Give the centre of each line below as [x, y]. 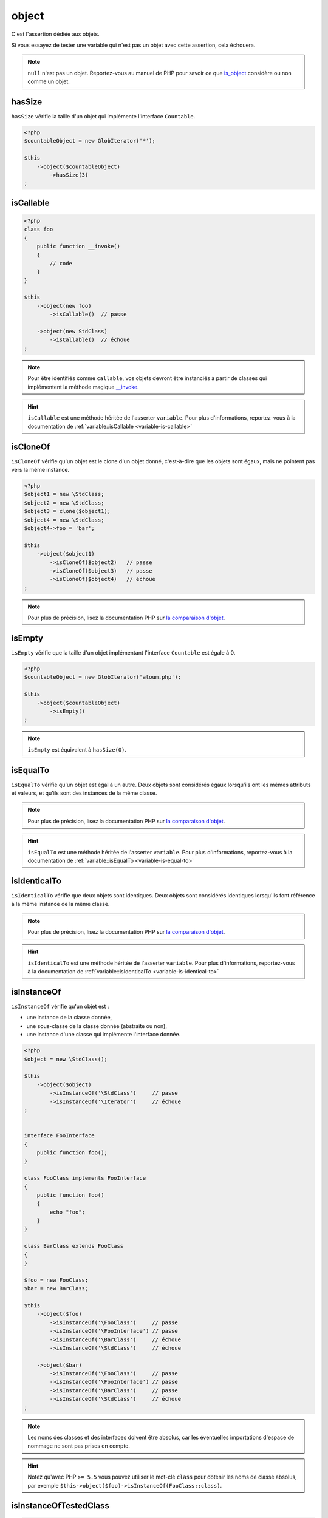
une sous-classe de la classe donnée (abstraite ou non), [97, 1026]
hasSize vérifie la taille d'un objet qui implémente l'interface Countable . [103, 117]
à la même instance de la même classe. [60, 904]
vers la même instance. [40, 470]
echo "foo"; [67, 1212]
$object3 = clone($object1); [67, 511]
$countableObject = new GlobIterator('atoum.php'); [103, 677]
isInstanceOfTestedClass [60, 1506]
